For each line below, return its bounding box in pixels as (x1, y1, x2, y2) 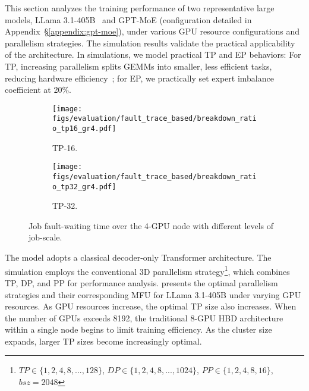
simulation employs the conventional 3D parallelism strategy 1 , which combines (5, 263, 290, 277)
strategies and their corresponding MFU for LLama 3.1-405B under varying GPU (5, 288, 301, 301)
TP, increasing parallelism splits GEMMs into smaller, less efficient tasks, (5, 60, 272, 72)
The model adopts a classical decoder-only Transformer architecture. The (5, 251, 272, 264)
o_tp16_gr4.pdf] (52, 124, 116, 133)
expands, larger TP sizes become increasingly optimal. (5, 334, 202, 347)
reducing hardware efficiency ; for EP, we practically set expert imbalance (5, 71, 274, 84)
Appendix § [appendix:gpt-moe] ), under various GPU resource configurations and (5, 25, 300, 37)
